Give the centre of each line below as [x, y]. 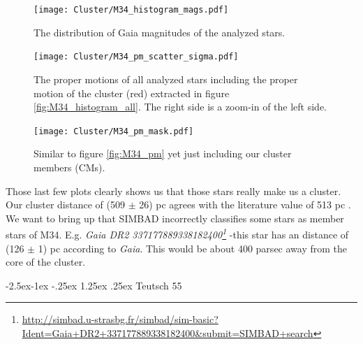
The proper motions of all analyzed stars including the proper [166, 79]
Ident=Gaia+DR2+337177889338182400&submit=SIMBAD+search [168, 332]
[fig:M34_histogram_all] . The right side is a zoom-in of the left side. [180, 107]
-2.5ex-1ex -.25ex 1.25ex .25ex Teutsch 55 [94, 285]
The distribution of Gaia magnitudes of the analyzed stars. [160, 32]
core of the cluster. [46, 262]
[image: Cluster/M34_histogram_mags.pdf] [131, 10]
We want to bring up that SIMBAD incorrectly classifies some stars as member [175, 218]
